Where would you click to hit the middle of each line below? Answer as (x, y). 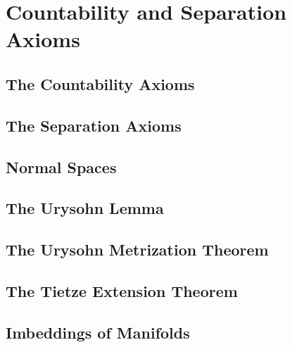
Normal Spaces (61, 166)
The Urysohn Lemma (85, 208)
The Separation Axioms (94, 125)
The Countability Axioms (100, 83)
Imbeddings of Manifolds (98, 332)
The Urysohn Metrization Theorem (137, 250)
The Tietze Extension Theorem (122, 290)
